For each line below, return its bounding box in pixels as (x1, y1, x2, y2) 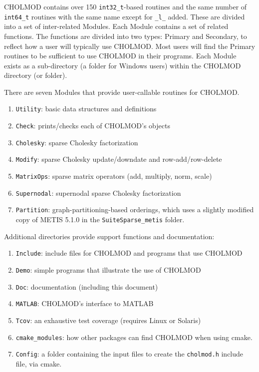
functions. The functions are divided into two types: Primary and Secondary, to (4, 30, 247, 41)
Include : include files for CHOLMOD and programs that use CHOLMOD (15, 248, 243, 258)
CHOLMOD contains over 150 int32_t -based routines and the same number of (4, 1, 247, 11)
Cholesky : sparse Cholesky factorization (15, 137, 138, 147)
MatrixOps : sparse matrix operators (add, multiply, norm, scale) (15, 171, 212, 181)
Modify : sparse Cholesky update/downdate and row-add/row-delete (15, 154, 222, 164)
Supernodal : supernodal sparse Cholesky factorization (15, 187, 181, 198)
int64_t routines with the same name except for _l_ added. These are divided (4, 11, 245, 21)
